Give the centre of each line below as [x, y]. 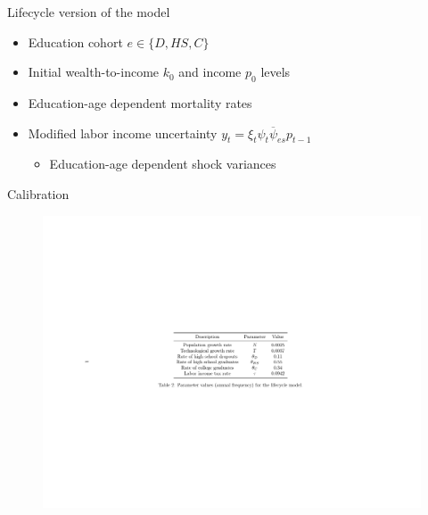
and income [210, 72]
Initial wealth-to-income [94, 72]
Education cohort [75, 42]
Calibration [38, 193]
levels [276, 72]
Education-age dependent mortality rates [140, 102]
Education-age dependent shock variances [163, 164]
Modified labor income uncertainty [123, 133]
